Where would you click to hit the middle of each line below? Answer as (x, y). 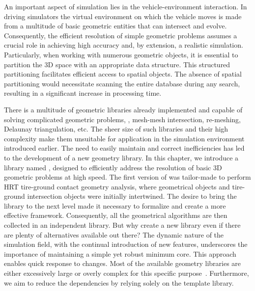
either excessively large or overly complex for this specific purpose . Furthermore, (127, 273)
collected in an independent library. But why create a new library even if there (122, 225)
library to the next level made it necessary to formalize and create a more (115, 205)
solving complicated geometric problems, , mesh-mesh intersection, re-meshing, (123, 119)
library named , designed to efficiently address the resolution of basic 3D (113, 167)
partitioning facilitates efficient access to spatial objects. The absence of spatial (123, 74)
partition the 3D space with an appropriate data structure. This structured (117, 64)
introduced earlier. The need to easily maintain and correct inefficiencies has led (124, 148)
